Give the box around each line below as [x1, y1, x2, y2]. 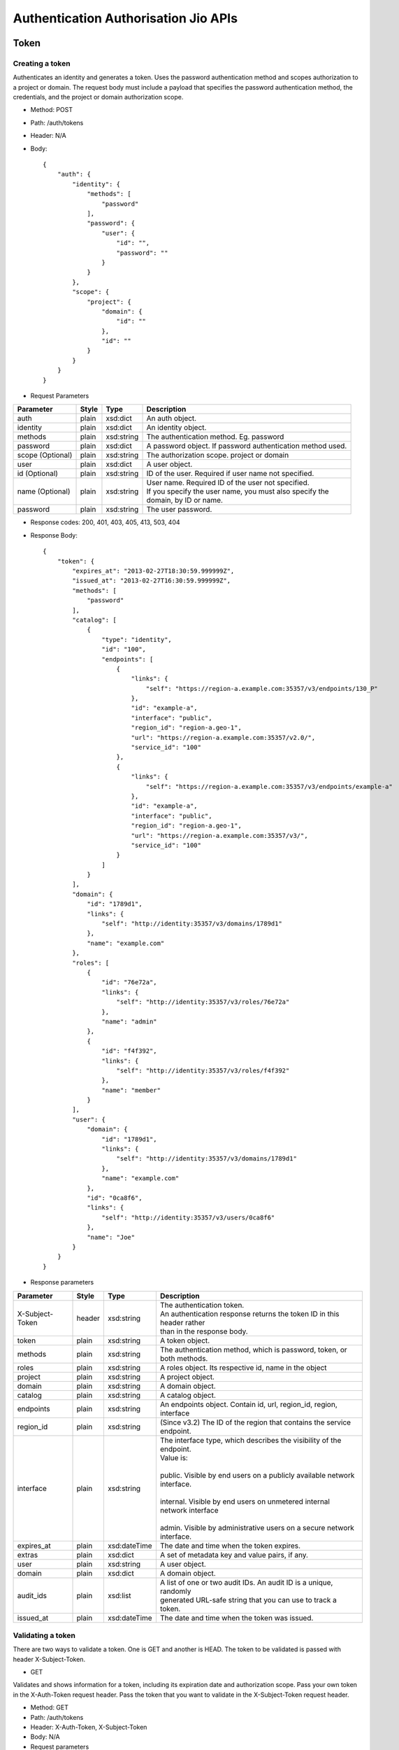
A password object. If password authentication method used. [146, 441, 347, 451]
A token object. [159, 1336, 210, 1345]
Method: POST [30, 106, 73, 114]
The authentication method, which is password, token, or [159, 1345, 347, 1354]
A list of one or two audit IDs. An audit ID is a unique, [159, 1577, 333, 1587]
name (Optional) [17, 486, 71, 496]
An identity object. [146, 423, 207, 433]
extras [17, 1550, 38, 1560]
